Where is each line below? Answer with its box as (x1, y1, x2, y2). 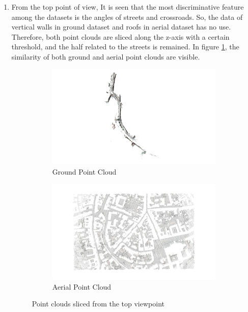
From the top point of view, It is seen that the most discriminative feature (11, 2, 244, 12)
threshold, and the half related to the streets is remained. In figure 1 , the (11, 41, 239, 52)
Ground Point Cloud (52, 166, 117, 177)
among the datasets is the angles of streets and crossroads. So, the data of (11, 11, 243, 22)
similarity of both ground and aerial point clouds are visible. (11, 51, 200, 62)
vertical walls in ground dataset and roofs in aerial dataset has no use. (11, 21, 231, 32)
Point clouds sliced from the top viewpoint (32, 298, 164, 309)
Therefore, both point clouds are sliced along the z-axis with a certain (11, 31, 230, 42)
